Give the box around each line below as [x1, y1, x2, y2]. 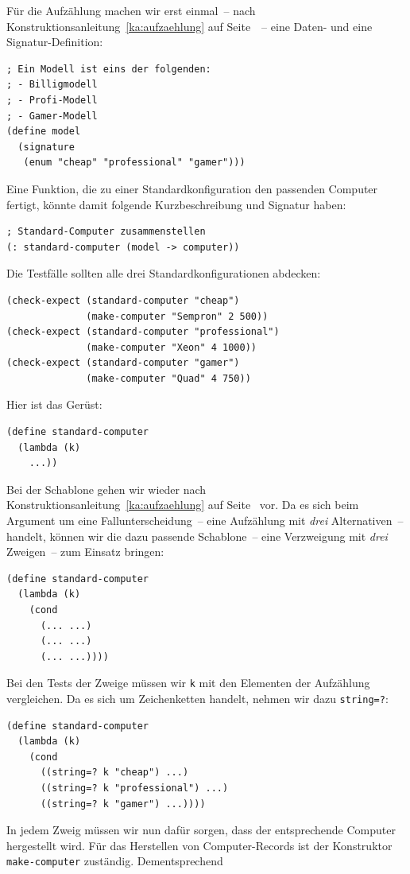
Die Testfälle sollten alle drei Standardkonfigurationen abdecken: [6, 265, 321, 282]
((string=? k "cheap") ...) [40, 767, 189, 779]
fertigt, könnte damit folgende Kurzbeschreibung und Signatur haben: [6, 196, 346, 212]
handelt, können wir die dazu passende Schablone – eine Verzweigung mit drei [6, 527, 388, 544]
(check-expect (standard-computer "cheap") [6, 294, 240, 306]
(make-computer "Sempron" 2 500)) [86, 310, 269, 322]
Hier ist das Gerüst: [6, 396, 102, 413]
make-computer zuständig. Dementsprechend [6, 853, 223, 869]
